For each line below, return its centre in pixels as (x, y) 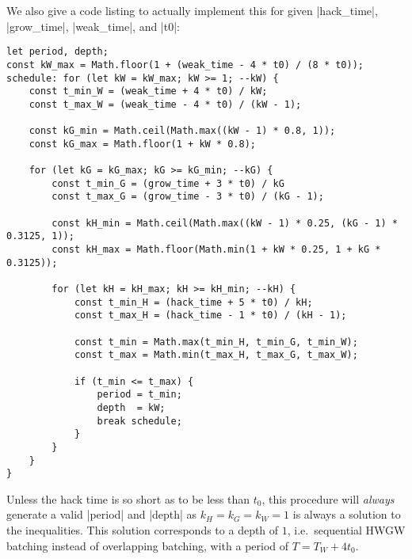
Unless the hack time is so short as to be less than (128, 498)
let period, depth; (57, 52)
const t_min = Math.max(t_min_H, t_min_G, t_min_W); (216, 342)
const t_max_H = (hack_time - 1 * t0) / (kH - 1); (210, 316)
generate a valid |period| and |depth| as (102, 514)
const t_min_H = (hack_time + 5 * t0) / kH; (193, 302)
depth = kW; (131, 407)
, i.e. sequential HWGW (346, 530)
